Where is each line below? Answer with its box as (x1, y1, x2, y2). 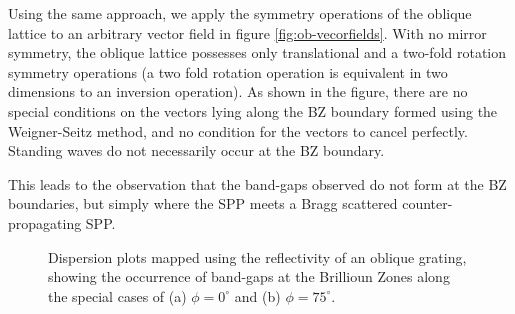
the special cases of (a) (48, 285, 187, 306)
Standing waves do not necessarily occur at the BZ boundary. (8, 140, 385, 161)
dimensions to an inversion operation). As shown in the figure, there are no (8, 81, 468, 102)
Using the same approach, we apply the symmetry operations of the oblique (8, 3, 472, 23)
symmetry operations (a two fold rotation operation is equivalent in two (8, 61, 448, 82)
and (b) (234, 285, 281, 306)
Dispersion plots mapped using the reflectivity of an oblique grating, (48, 246, 467, 267)
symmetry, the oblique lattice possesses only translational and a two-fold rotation (8, 42, 507, 63)
